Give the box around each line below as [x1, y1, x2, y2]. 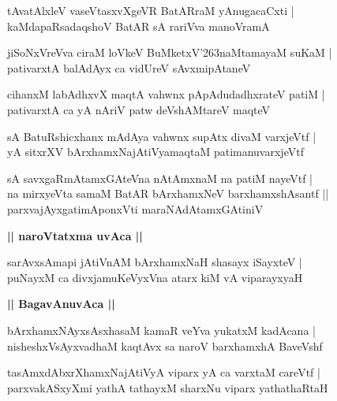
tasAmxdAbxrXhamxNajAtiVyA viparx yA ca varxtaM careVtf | [7, 364, 320, 381]
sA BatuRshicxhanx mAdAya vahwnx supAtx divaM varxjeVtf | [7, 128, 316, 144]
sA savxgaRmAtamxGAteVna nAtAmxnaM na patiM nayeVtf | [7, 169, 313, 186]
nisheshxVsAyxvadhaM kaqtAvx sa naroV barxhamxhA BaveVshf [7, 337, 323, 354]
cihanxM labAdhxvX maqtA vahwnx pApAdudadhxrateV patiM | [7, 86, 325, 102]
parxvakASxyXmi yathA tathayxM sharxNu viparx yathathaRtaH [7, 379, 328, 395]
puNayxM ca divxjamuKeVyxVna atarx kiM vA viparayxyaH [7, 269, 303, 285]
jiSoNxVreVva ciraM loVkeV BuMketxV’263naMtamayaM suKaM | [7, 44, 332, 61]
